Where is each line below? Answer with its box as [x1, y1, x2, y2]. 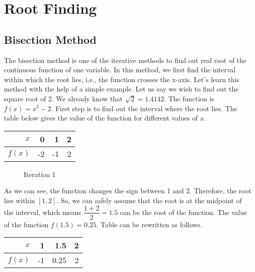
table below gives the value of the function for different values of [4, 113, 198, 123]
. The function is [164, 93, 214, 103]
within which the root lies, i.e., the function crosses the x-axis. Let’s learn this [4, 74, 240, 84]
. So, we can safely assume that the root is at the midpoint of [56, 195, 242, 205]
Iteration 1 [24, 169, 56, 179]
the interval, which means [4, 207, 81, 217]
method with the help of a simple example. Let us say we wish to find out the [4, 84, 239, 94]
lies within [4, 195, 35, 205]
